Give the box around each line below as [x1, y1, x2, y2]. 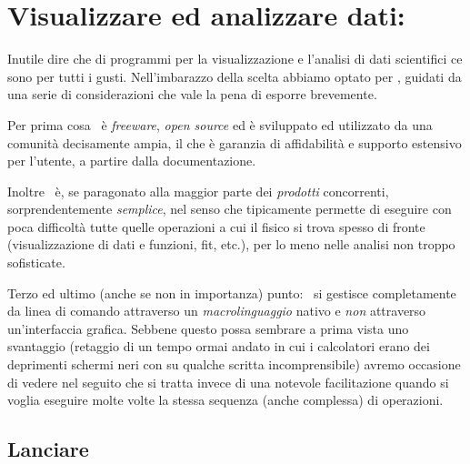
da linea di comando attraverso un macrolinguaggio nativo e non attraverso [7, 301, 426, 320]
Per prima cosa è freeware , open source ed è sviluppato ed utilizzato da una [7, 115, 433, 134]
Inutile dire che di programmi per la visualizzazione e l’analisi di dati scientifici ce [7, 49, 463, 68]
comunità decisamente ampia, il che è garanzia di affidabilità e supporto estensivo [7, 133, 462, 152]
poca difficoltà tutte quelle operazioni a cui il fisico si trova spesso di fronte [7, 217, 425, 236]
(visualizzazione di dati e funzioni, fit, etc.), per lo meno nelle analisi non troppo [7, 235, 455, 254]
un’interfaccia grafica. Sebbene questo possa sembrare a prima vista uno [7, 318, 409, 338]
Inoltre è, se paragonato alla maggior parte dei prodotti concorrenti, [7, 181, 389, 200]
